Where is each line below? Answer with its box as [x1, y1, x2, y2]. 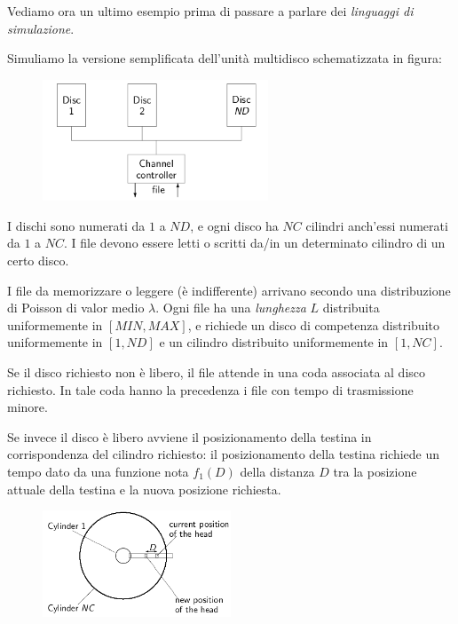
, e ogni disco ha [190, 216, 279, 234]
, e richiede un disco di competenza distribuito [187, 315, 439, 334]
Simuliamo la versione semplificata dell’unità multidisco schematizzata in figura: [7, 49, 442, 67]
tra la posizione [333, 462, 417, 480]
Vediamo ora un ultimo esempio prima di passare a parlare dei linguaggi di [7, 2, 414, 20]
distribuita [322, 298, 380, 317]
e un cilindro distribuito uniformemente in [159, 333, 389, 351]
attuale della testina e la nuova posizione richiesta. [7, 479, 281, 498]
